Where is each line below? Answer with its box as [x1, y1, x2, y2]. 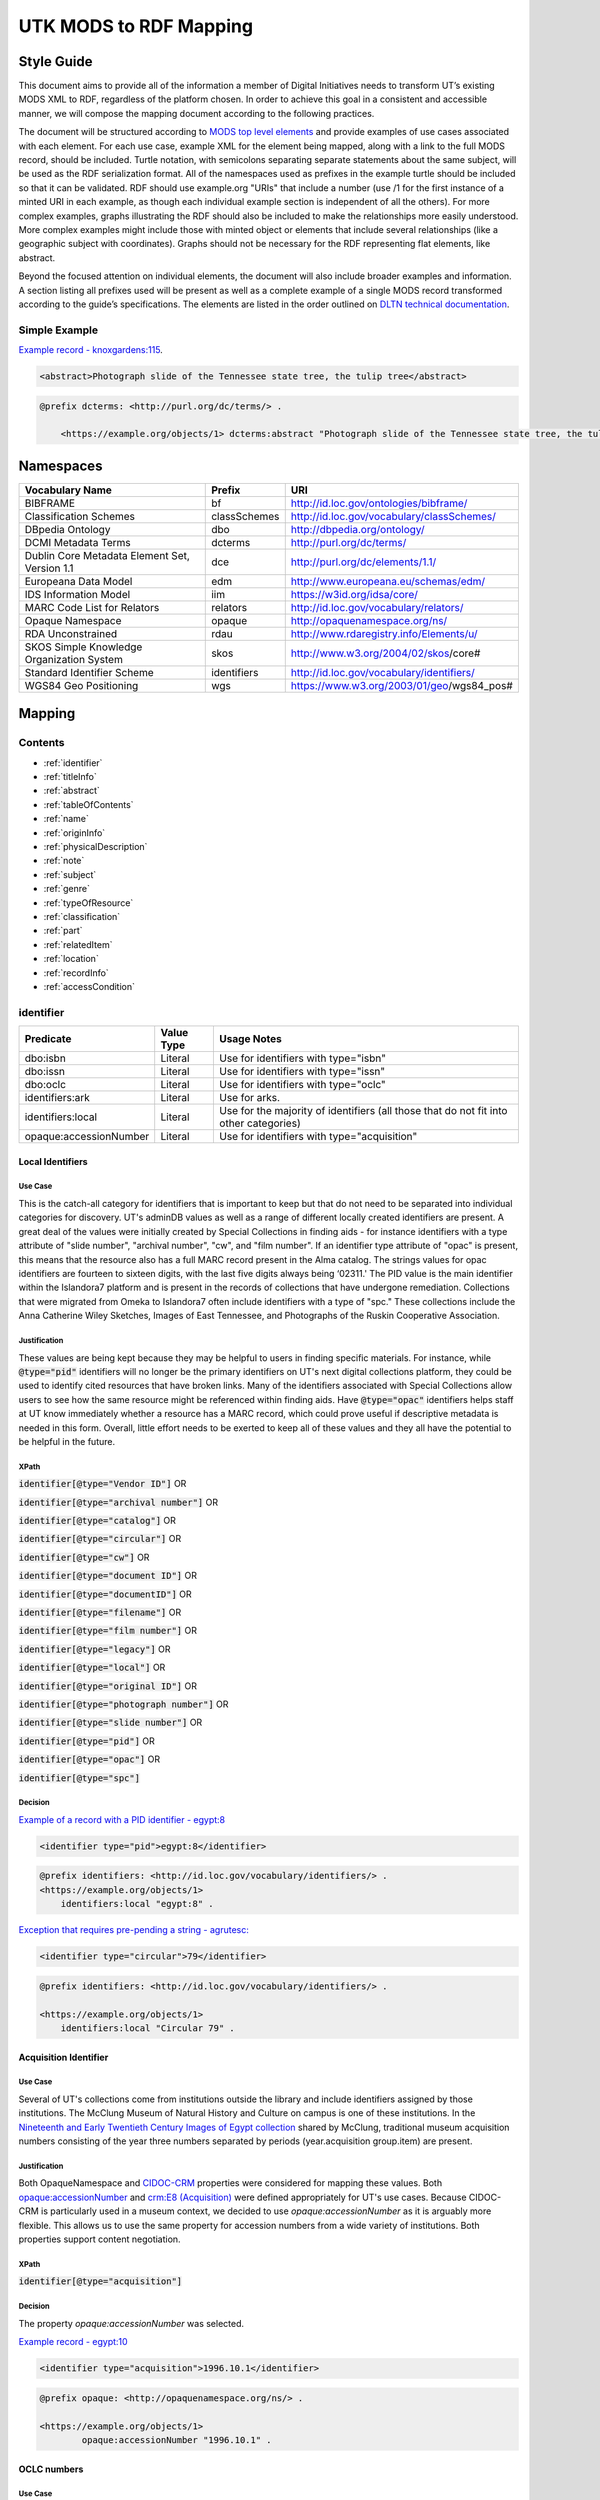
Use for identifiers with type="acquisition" [219, 1130, 418, 1144]
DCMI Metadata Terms [24, 535, 132, 549]
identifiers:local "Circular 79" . [60, 2022, 235, 2034]
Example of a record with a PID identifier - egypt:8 [18, 1813, 226, 1825]
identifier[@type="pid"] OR [18, 1735, 155, 1747]
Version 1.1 [24, 561, 74, 575]
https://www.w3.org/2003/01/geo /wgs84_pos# [290, 678, 514, 692]
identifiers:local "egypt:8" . [60, 1898, 214, 1910]
